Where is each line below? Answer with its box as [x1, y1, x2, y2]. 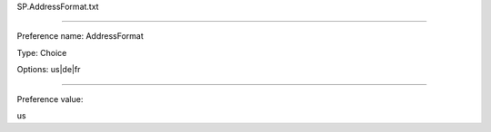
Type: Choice [16, 47, 67, 58]
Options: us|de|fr [16, 64, 81, 75]
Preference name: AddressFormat [16, 31, 145, 42]
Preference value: [16, 93, 84, 104]
